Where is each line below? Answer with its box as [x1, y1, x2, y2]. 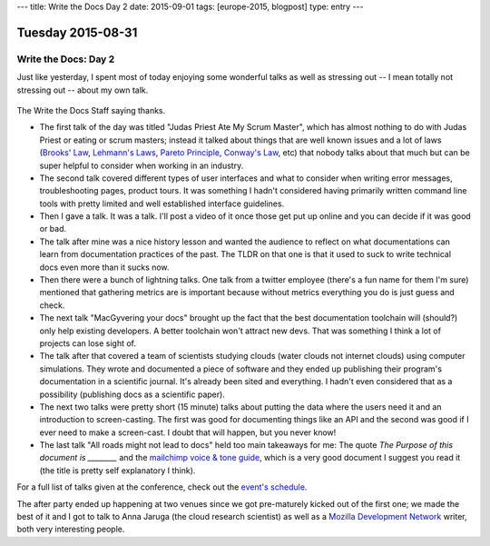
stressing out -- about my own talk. [16, 84, 149, 95]
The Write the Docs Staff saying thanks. [16, 104, 166, 115]
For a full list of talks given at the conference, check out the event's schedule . [16, 481, 308, 492]
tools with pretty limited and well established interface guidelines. [39, 198, 285, 209]
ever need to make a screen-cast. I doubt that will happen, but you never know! [39, 427, 337, 438]
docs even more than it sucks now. [39, 262, 170, 273]
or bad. [39, 223, 67, 234]
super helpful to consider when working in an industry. [39, 160, 244, 171]
